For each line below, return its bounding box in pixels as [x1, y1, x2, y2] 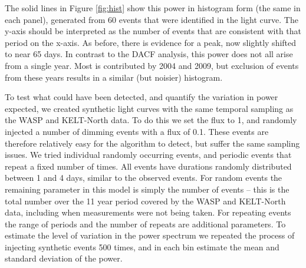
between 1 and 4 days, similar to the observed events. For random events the [5, 171, 282, 184]
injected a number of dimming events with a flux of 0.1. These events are [5, 125, 269, 137]
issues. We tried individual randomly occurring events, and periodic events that [5, 148, 292, 161]
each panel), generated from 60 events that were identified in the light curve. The [5, 13, 298, 25]
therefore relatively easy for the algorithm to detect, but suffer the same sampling [5, 137, 300, 149]
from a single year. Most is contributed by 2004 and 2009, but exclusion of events [5, 59, 299, 71]
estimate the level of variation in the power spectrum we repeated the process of [5, 229, 295, 241]
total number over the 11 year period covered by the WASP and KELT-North [5, 194, 286, 207]
